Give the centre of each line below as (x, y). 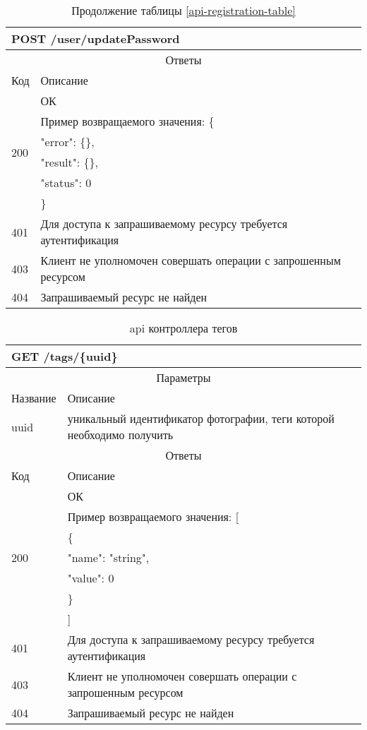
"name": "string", (108, 557)
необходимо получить (120, 435)
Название (34, 398)
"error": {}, (67, 142)
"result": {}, (70, 162)
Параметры (183, 377)
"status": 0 (66, 182)
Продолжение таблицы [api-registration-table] (183, 10)
